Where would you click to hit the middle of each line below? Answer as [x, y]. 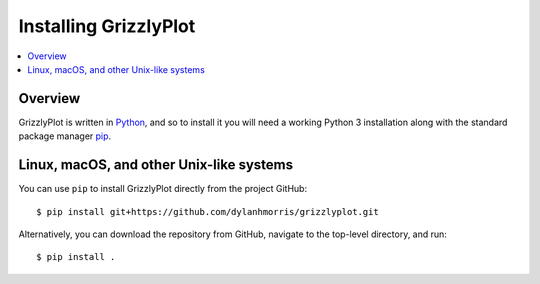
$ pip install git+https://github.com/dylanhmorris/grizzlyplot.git [207, 211]
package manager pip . [65, 136]
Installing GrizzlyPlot [107, 26]
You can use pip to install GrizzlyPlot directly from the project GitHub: [163, 189]
